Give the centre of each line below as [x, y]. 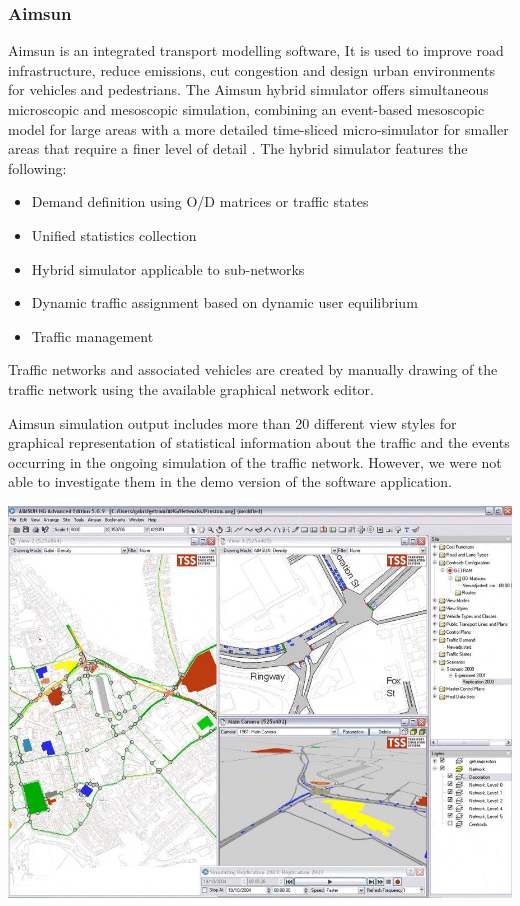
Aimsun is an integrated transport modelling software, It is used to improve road [256, 50]
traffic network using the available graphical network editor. [191, 388]
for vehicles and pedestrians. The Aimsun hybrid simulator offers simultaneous [248, 89]
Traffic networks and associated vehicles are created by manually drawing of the [253, 369]
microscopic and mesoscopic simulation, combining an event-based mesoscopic [246, 109]
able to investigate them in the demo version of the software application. [230, 481]
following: [37, 167]
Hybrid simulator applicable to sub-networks [168, 268]
